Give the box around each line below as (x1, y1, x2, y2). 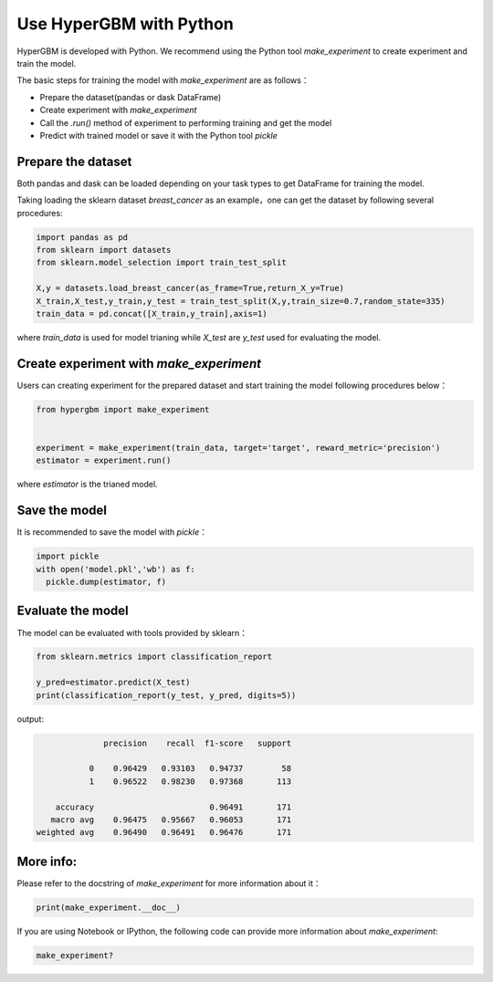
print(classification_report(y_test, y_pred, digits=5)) (36, 690, 297, 700)
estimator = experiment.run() (36, 455, 172, 465)
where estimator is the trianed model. (16, 479, 159, 490)
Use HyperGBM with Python (16, 14, 235, 34)
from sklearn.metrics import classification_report (36, 652, 273, 662)
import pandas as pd (36, 232, 128, 242)
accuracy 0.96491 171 (55, 801, 292, 812)
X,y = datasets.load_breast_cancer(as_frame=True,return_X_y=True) (36, 283, 345, 294)
